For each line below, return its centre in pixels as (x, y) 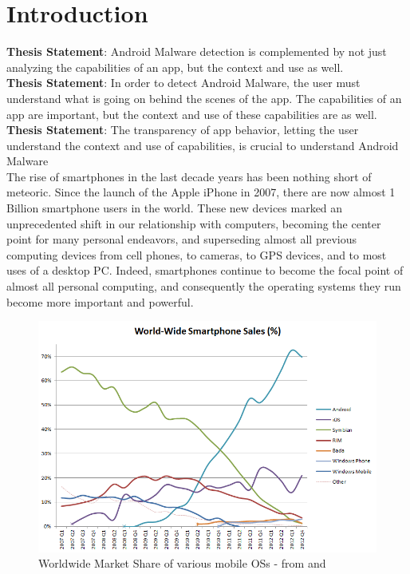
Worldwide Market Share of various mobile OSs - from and (182, 563)
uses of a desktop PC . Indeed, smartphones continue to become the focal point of (205, 270)
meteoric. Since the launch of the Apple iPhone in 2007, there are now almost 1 (201, 192)
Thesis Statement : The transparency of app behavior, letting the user (183, 130)
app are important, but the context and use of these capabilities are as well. (192, 114)
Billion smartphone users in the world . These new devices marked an (175, 208)
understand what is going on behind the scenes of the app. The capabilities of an (204, 98)
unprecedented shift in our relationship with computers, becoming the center (194, 223)
